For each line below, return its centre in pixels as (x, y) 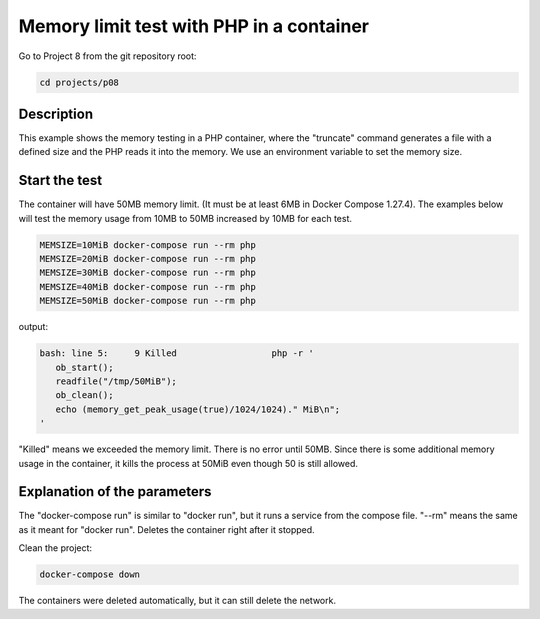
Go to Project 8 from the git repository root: (107, 56)
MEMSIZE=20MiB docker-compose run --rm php (148, 259)
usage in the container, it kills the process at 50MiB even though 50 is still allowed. (188, 463)
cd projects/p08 (79, 82)
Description (56, 113)
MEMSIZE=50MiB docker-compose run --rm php (148, 301)
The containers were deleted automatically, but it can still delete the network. (177, 601)
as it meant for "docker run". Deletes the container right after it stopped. (166, 529)
